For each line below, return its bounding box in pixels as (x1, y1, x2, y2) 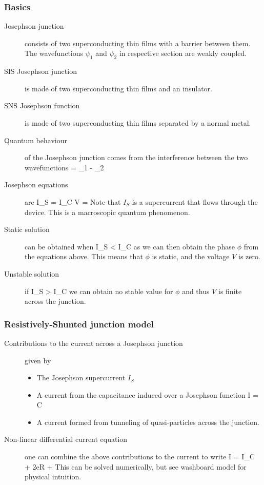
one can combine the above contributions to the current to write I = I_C (25, 451, 255, 462)
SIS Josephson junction (4, 66, 77, 76)
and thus (182, 285, 210, 296)
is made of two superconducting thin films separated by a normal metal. (25, 117, 251, 128)
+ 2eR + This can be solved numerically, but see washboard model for (25, 461, 247, 472)
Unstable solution (4, 268, 59, 279)
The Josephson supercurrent (36, 372, 126, 383)
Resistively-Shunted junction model (4, 317, 154, 330)
